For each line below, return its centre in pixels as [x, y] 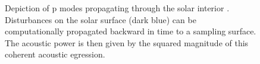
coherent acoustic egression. [55, 54]
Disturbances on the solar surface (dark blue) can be [101, 19]
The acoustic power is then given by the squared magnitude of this [127, 42]
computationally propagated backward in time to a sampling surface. [131, 31]
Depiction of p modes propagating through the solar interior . [117, 8]
